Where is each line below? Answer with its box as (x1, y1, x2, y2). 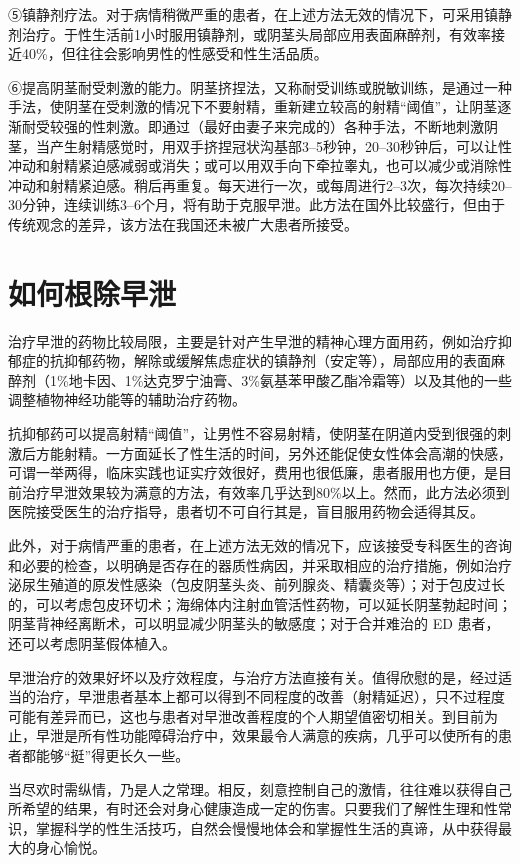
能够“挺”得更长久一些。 (35, 744, 190, 765)
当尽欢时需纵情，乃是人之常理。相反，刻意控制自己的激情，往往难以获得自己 (8, 778, 512, 799)
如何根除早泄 (8, 272, 177, 313)
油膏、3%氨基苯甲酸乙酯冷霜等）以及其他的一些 (199, 369, 512, 390)
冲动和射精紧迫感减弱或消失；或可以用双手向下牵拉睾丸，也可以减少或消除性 (8, 155, 512, 176)
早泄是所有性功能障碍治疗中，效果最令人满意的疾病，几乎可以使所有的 (35, 725, 498, 746)
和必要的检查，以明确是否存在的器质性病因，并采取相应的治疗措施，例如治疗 (8, 554, 512, 575)
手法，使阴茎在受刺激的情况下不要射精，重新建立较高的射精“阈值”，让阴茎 (8, 96, 498, 117)
